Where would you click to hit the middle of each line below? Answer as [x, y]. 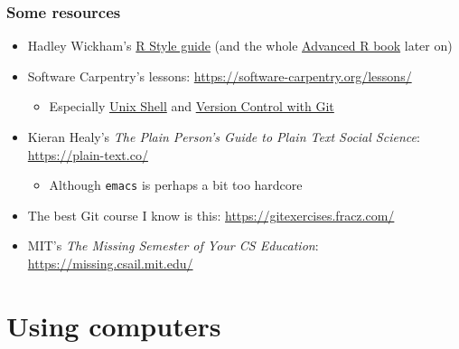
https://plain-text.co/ [88, 154]
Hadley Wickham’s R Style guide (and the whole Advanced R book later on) [240, 46]
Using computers [114, 325]
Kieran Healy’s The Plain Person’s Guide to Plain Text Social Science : [224, 137]
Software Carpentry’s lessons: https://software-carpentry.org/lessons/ [220, 75]
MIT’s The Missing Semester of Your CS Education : [173, 245]
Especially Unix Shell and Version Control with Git [192, 106]
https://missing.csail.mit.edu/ [110, 264]
